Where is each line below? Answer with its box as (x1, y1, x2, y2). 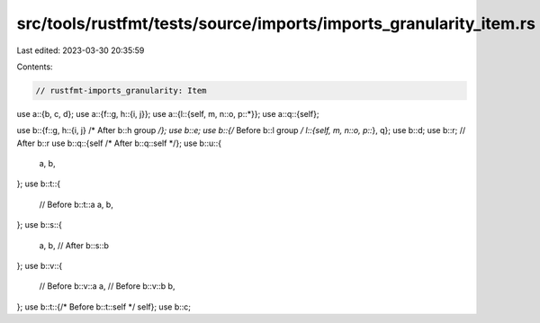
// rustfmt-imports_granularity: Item (35, 85, 207, 95)
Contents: (16, 61, 53, 72)
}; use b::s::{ (16, 220, 62, 230)
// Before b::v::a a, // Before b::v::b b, (39, 281, 175, 292)
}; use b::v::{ (16, 261, 63, 272)
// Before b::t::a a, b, (39, 199, 114, 210)
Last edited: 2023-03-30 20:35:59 (16, 45, 145, 56)
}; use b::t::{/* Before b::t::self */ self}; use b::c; (16, 301, 191, 312)
